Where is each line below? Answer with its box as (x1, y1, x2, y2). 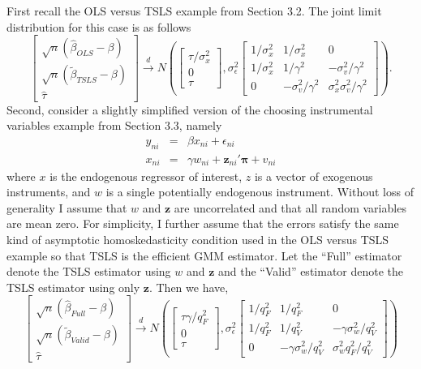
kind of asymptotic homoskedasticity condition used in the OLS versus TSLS (6, 230, 389, 247)
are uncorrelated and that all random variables (174, 199, 406, 216)
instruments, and (6, 183, 91, 200)
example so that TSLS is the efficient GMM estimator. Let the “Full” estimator (6, 247, 402, 264)
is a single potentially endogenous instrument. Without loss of (105, 183, 414, 200)
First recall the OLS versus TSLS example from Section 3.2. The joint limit (6, 2, 382, 19)
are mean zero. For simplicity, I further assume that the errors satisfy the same (6, 215, 399, 232)
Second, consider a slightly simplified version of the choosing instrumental (6, 101, 373, 118)
